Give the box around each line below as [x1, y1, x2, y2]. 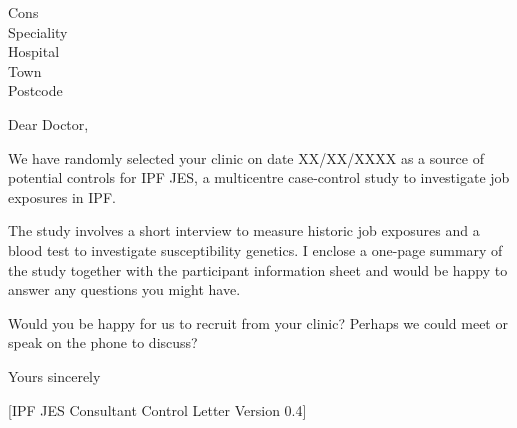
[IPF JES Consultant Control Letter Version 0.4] [8, 399, 307, 420]
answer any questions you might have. [8, 279, 241, 300]
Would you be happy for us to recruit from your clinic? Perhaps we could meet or [8, 312, 508, 333]
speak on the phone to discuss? [8, 332, 198, 353]
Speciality [8, 21, 68, 42]
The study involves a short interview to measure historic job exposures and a [8, 220, 480, 241]
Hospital [8, 41, 60, 62]
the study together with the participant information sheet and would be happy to [8, 259, 508, 280]
